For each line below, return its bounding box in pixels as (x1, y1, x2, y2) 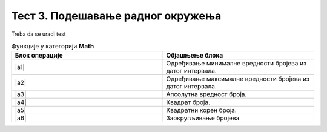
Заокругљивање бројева (166, 114, 240, 122)
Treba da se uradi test (11, 30, 66, 38)
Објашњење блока (166, 51, 223, 60)
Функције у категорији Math (11, 42, 94, 51)
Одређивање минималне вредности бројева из (166, 59, 307, 68)
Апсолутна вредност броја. (166, 90, 247, 99)
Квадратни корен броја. (166, 106, 237, 114)
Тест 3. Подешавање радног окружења (11, 9, 222, 22)
